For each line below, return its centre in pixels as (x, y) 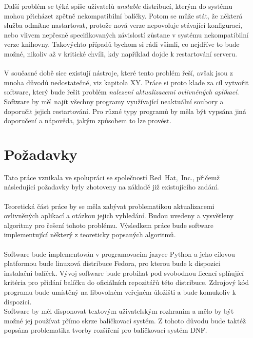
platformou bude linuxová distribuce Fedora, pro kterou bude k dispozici (112, 263)
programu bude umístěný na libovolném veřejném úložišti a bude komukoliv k (120, 291)
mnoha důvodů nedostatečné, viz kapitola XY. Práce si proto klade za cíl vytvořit (126, 82)
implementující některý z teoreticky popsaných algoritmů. (90, 235)
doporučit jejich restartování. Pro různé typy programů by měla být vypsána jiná (125, 111)
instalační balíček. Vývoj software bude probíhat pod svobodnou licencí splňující (124, 272)
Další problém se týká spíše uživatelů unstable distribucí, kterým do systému (118, 6)
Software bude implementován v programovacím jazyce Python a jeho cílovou (119, 253)
